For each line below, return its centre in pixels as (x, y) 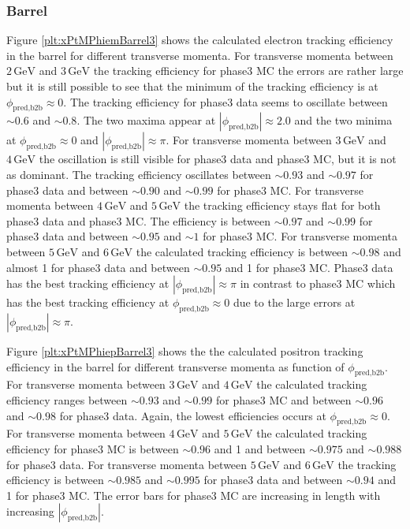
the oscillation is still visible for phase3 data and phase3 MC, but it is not (218, 159)
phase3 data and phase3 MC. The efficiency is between (139, 220)
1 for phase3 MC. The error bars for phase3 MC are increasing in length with (194, 495)
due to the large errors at (294, 302)
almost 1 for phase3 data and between (98, 267)
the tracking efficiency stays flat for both (282, 205)
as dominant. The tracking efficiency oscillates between (139, 174)
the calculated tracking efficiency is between (242, 251)
